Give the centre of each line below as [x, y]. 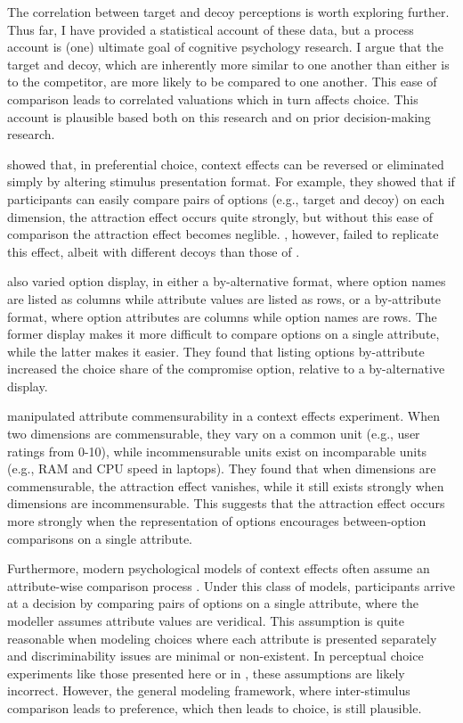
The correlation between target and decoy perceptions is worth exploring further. [228, 12]
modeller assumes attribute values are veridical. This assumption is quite [206, 620]
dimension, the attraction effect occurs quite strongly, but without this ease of [220, 216]
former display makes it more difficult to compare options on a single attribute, [223, 334]
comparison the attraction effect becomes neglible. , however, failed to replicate [223, 234]
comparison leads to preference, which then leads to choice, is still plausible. [215, 707]
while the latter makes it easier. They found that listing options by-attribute [216, 351]
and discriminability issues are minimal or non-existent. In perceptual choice [215, 656]
